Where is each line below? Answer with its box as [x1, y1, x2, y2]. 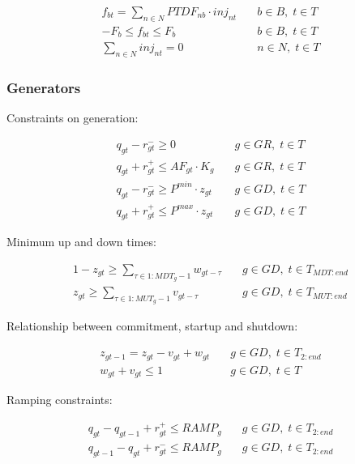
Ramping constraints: [6, 391, 113, 408]
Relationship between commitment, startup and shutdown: [6, 317, 298, 334]
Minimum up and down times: [6, 233, 156, 250]
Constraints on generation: [6, 109, 139, 126]
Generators [6, 78, 81, 98]
